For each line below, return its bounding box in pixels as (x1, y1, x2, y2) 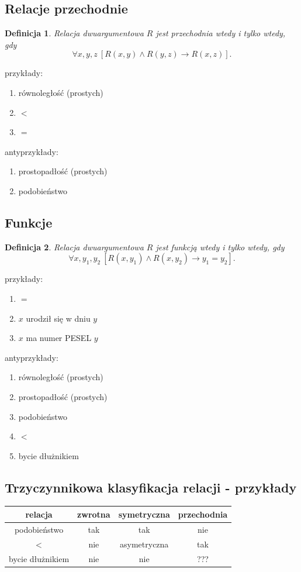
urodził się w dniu (26, 312, 91, 324)
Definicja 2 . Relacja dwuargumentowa (5, 240, 144, 253)
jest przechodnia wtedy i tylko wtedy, (155, 27, 286, 39)
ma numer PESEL (26, 332, 92, 344)
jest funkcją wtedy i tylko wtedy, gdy (155, 240, 285, 253)
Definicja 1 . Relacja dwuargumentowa (5, 27, 144, 39)
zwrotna (77, 508, 110, 520)
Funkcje (5, 213, 53, 231)
